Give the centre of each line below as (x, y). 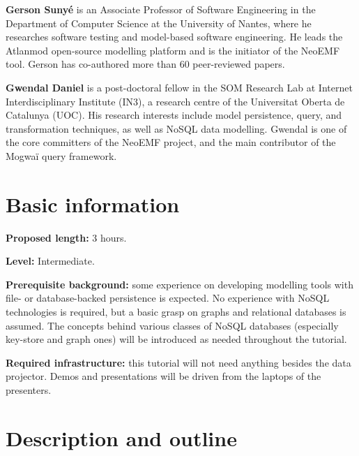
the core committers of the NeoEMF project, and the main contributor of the (171, 142)
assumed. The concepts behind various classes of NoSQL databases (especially (172, 325)
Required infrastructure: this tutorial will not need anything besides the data (178, 362)
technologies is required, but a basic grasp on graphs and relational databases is (176, 312)
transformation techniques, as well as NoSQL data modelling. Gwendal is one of (176, 128)
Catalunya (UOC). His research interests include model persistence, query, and (174, 115)
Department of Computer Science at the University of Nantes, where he (159, 23)
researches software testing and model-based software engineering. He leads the (174, 37)
